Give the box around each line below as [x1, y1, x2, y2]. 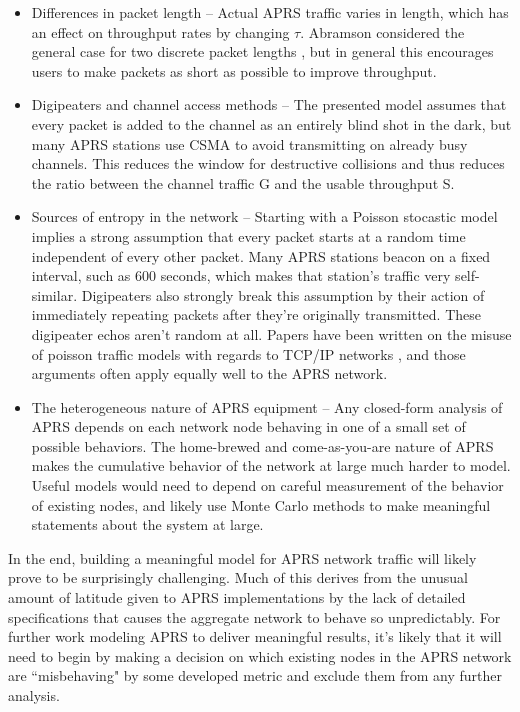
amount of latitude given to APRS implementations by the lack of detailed [8, 587, 466, 608]
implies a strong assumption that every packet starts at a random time [31, 225, 466, 246]
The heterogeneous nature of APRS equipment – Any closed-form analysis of [31, 396, 503, 417]
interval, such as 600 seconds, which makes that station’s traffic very [31, 265, 451, 286]
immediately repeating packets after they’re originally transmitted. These [31, 304, 481, 325]
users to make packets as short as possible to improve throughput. [31, 60, 437, 81]
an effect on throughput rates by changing [31, 21, 290, 42]
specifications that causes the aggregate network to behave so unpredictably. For [8, 606, 501, 627]
